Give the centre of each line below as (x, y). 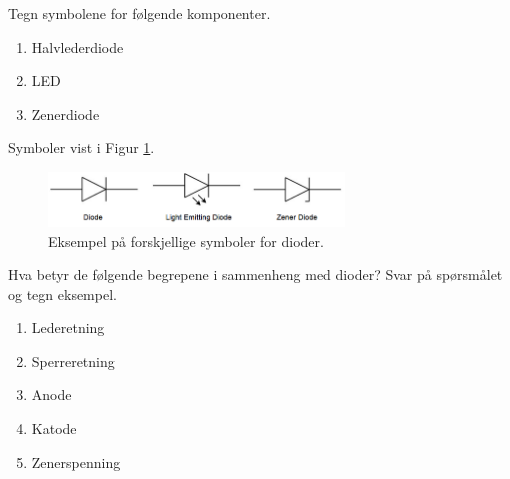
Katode (54, 428)
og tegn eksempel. (62, 293)
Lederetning (68, 327)
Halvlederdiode (77, 46)
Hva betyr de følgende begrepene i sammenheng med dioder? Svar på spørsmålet (255, 274)
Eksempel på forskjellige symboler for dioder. (186, 240)
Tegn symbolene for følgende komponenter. (139, 13)
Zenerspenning (76, 461)
